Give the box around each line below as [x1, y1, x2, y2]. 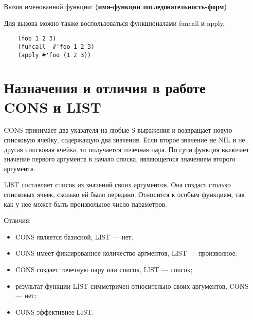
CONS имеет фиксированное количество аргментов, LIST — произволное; [15, 248, 237, 258]
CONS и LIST [4, 97, 102, 117]
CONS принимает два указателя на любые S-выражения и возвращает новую [4, 125, 232, 135]
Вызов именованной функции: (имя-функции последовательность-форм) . [4, 1, 229, 11]
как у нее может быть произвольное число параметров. [4, 199, 167, 209]
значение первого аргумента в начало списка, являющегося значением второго [4, 154, 235, 164]
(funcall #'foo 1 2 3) [18, 43, 95, 50]
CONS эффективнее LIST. [15, 306, 94, 317]
